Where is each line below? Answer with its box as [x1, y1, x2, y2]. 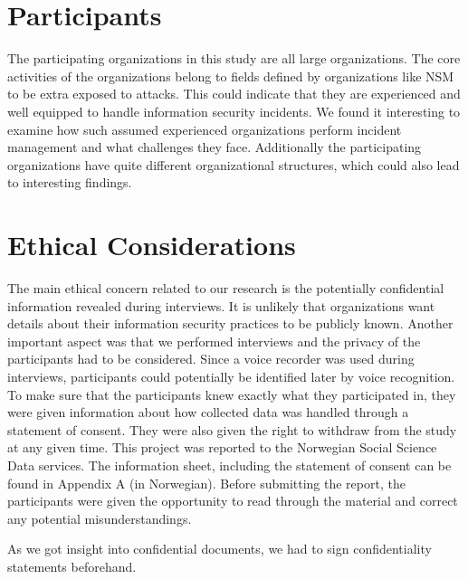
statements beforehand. [7, 556, 137, 575]
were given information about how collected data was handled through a [7, 403, 409, 422]
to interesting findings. [7, 173, 132, 192]
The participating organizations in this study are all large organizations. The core [7, 49, 461, 68]
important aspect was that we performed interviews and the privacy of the [7, 331, 421, 350]
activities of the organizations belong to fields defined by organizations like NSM [7, 66, 454, 85]
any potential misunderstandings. [7, 508, 192, 527]
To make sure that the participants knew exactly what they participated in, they [7, 384, 456, 403]
